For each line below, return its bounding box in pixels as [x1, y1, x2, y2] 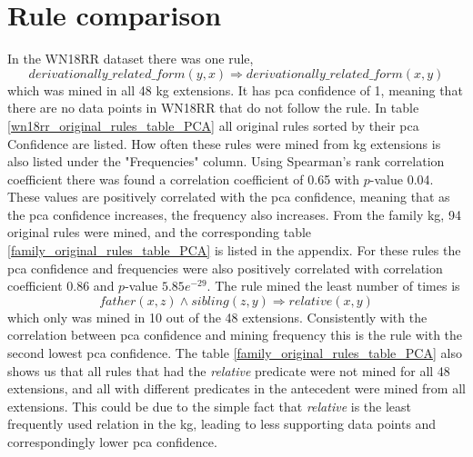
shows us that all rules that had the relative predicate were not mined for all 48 [7, 361, 450, 380]
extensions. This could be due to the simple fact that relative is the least [7, 396, 412, 415]
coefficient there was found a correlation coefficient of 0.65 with [7, 169, 360, 188]
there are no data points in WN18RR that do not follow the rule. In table [7, 98, 419, 117]
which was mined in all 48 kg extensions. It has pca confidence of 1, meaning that [7, 80, 463, 99]
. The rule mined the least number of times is [206, 276, 460, 295]
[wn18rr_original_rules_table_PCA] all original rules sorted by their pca [7, 115, 419, 134]
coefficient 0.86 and [7, 276, 115, 295]
